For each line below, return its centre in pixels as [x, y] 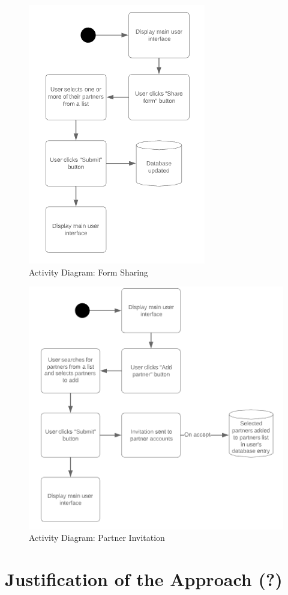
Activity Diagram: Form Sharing [88, 272]
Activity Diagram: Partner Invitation [97, 538]
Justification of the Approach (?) [144, 579]
